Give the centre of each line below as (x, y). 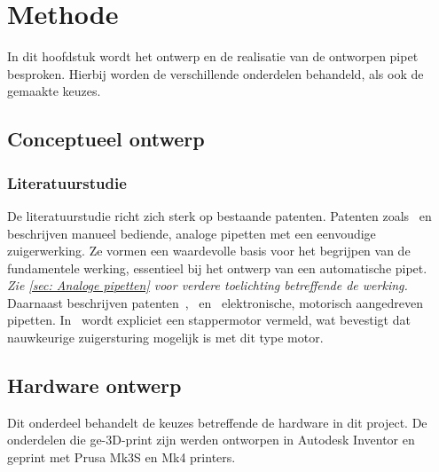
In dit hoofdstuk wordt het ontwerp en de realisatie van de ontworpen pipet (213, 56)
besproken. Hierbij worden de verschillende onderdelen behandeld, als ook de (216, 73)
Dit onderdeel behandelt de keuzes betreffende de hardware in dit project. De (217, 422)
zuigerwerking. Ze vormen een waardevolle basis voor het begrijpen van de (209, 251)
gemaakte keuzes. (54, 91)
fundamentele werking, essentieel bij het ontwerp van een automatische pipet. (217, 267)
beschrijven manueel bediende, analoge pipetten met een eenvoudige (192, 233)
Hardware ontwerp (94, 385)
